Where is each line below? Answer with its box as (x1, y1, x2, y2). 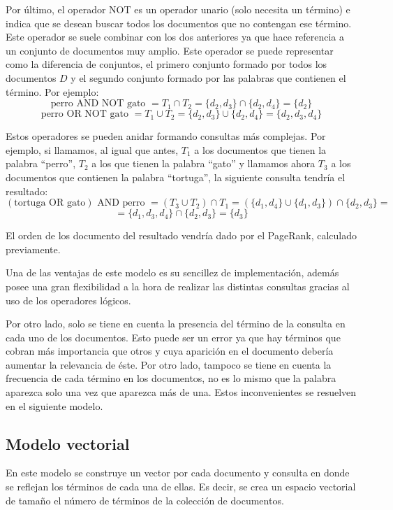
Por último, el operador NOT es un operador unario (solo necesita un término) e (6, 2, 350, 16)
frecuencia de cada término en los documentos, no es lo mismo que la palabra (6, 371, 336, 385)
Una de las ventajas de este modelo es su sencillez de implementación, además (6, 265, 339, 280)
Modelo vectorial (6, 432, 130, 454)
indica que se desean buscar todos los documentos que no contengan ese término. (6, 15, 352, 30)
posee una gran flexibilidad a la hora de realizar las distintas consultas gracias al (6, 278, 350, 293)
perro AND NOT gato (50, 99, 146, 109)
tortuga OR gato (14, 198, 86, 208)
